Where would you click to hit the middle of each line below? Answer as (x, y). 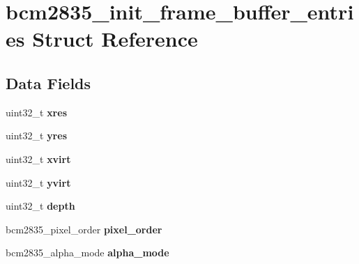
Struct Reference (115, 39)
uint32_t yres (36, 135)
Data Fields (48, 83)
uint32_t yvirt (38, 182)
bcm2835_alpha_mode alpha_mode (87, 253)
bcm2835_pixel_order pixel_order (84, 229)
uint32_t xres (36, 112)
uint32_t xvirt (38, 158)
